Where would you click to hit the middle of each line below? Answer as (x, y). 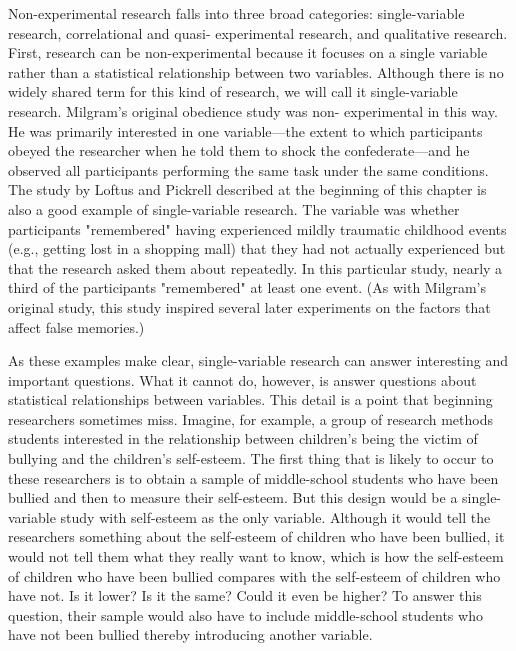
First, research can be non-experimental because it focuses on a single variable (248, 52)
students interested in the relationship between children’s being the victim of (243, 438)
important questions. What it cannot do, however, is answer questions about (242, 379)
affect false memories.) (76, 326)
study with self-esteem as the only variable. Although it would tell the (275, 516)
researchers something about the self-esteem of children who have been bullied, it (256, 536)
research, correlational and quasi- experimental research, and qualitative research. (258, 32)
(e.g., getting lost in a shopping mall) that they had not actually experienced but (257, 248)
